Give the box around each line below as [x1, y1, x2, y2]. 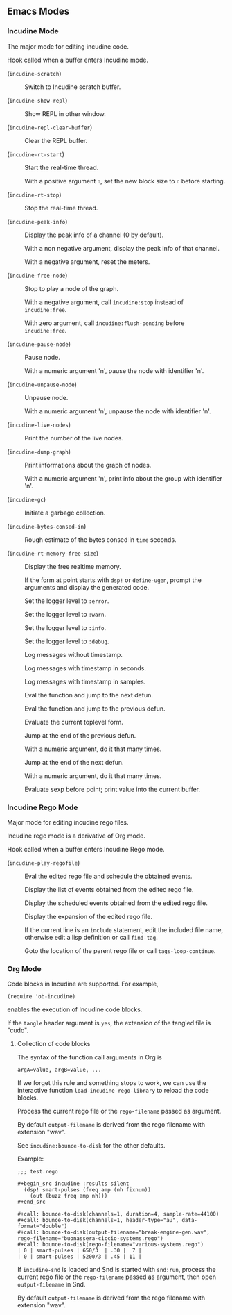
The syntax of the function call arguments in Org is [17, 1053, 163, 1061]
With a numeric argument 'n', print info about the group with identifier [24, 474, 223, 482]
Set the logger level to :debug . [24, 637, 109, 645]
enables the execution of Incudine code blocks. [7, 1005, 143, 1014]
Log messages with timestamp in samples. [24, 677, 146, 686]
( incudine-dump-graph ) [7, 447, 71, 456]
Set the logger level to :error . [24, 597, 109, 605]
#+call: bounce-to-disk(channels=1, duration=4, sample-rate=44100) [17, 1211, 220, 1218]
